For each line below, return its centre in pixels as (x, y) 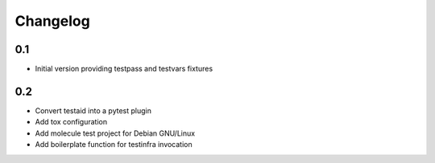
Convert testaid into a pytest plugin (93, 110)
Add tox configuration (71, 122)
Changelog (52, 21)
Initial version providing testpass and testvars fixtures (124, 69)
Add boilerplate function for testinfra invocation (114, 145)
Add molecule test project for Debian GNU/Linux (115, 133)
